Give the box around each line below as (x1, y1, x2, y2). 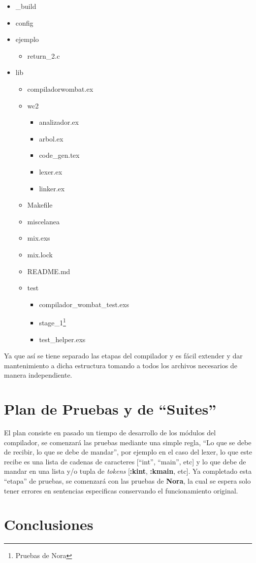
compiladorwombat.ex (27, 83, 94, 94)
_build (15, 1, 36, 11)
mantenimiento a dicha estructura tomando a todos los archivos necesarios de (4, 360, 237, 370)
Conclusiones (4, 514, 94, 534)
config (15, 17, 33, 28)
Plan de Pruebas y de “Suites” (4, 399, 217, 419)
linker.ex (39, 183, 65, 193)
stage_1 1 (39, 316, 66, 327)
